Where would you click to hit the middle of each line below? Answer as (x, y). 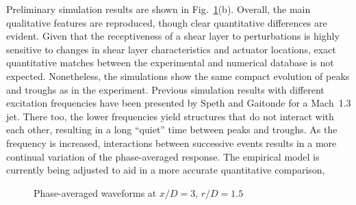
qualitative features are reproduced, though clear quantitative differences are (167, 22)
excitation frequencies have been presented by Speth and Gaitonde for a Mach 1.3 (179, 103)
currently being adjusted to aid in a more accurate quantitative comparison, (166, 170)
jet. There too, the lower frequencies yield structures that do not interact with (170, 116)
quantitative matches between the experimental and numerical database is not (170, 63)
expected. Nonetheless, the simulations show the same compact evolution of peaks (178, 76)
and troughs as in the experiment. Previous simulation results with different (165, 89)
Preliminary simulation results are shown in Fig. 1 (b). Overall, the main (158, 9)
